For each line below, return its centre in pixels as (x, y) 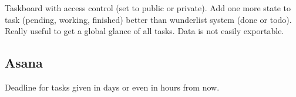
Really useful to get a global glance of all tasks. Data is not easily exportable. (144, 31)
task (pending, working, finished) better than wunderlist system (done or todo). (148, 19)
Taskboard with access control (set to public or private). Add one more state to (148, 8)
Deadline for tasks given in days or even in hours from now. (112, 87)
